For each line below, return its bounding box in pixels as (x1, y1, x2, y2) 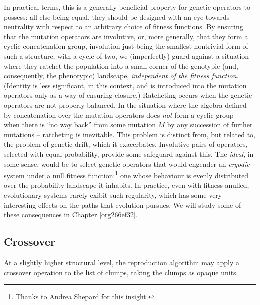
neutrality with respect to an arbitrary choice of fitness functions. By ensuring (4, 21, 243, 32)
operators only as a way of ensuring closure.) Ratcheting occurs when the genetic (4, 90, 252, 100)
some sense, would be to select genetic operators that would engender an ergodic (4, 158, 250, 169)
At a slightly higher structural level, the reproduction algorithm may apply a (4, 257, 239, 267)
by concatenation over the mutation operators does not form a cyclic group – (4, 109, 240, 120)
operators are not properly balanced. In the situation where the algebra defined (4, 99, 247, 110)
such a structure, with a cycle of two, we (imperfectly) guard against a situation (4, 50, 249, 61)
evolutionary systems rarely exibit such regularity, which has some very (4, 189, 222, 200)
